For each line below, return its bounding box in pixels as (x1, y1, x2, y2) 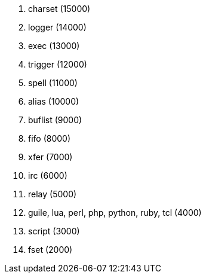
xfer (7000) (28, 152, 73, 162)
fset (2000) (28, 245, 73, 255)
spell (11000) (28, 78, 78, 88)
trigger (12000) (28, 59, 87, 69)
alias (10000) (28, 96, 79, 106)
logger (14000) (28, 22, 87, 32)
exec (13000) (28, 41, 80, 51)
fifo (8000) (28, 133, 71, 143)
